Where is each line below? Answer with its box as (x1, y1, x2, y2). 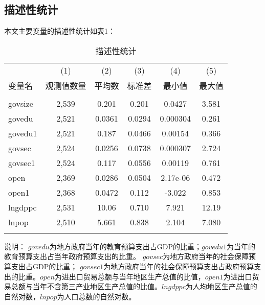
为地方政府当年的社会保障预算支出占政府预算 (103, 261, 254, 271)
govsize (8, 97, 33, 109)
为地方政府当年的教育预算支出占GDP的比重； (49, 241, 202, 251)
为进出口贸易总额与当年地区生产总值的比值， (54, 271, 205, 281)
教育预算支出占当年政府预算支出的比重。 (4, 251, 140, 262)
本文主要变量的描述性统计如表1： (4, 26, 115, 36)
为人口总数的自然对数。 (57, 291, 136, 301)
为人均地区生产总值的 (185, 281, 257, 292)
